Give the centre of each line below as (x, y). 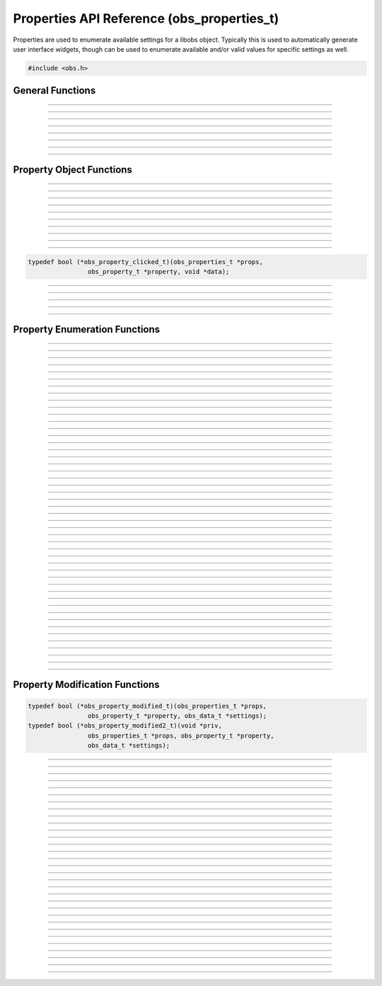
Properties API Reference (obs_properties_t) (146, 18)
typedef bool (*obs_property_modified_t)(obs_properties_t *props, (147, 706)
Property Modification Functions (86, 685)
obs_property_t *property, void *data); (158, 271)
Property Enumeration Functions (87, 329)
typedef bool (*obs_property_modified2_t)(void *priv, (125, 726)
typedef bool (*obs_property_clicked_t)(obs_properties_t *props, (145, 262)
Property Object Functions (73, 170)
